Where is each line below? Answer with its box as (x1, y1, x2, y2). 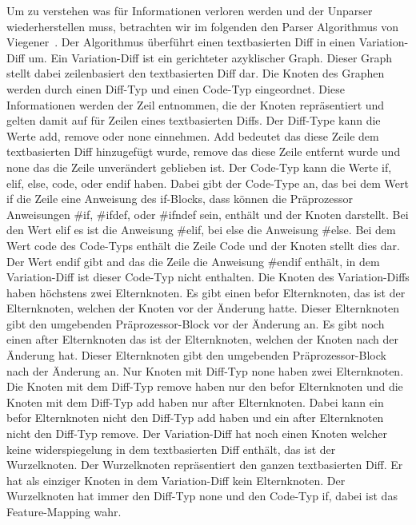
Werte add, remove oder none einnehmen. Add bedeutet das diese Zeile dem (6, 127, 379, 144)
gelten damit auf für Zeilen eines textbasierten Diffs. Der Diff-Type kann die (6, 112, 381, 129)
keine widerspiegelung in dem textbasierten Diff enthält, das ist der (6, 440, 336, 457)
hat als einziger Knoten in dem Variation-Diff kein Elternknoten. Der (6, 471, 346, 488)
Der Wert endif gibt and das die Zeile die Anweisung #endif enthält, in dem (6, 253, 380, 269)
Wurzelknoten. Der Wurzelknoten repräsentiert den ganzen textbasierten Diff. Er (6, 456, 403, 473)
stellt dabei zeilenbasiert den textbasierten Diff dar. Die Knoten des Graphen (6, 65, 385, 82)
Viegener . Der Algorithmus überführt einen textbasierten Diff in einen (6, 34, 355, 50)
